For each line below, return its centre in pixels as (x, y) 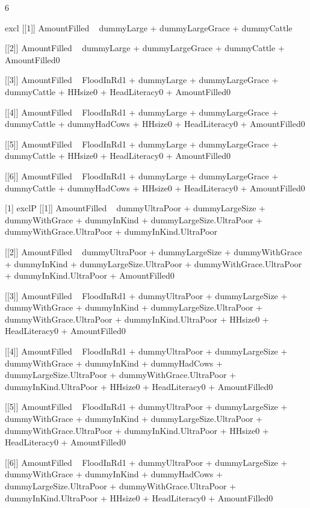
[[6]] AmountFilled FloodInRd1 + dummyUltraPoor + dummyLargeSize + (146, 462)
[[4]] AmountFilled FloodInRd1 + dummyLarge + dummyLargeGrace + (142, 112)
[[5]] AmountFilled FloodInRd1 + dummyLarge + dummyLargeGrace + (142, 144)
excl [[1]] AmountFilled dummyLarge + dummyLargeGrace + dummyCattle (149, 27)
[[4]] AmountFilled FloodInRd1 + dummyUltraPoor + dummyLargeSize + (146, 351)
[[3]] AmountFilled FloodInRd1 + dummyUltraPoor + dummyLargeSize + (146, 295)
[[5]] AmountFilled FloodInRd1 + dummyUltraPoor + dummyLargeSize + (146, 407)
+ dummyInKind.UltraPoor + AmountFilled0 (90, 275)
